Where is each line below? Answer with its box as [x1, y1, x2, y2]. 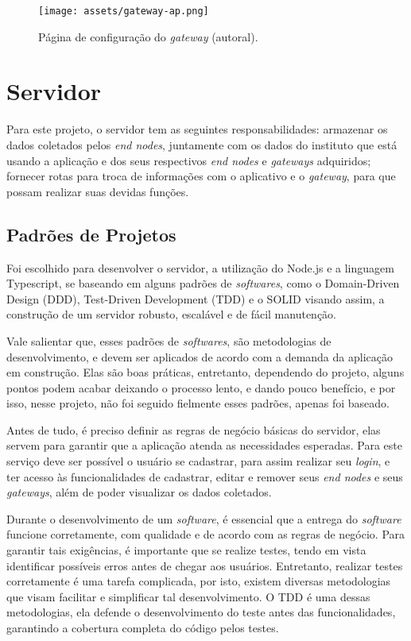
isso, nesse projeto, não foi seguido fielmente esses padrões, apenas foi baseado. [6, 395, 390, 411]
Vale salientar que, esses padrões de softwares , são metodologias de [6, 332, 332, 349]
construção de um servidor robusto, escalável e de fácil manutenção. [6, 306, 336, 322]
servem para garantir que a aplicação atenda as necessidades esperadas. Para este [6, 437, 402, 454]
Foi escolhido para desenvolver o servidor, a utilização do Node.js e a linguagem [6, 259, 394, 276]
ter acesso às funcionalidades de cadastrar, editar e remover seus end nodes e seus [6, 468, 403, 485]
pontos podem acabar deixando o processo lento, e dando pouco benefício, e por [6, 379, 396, 396]
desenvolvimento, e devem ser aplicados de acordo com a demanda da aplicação [6, 348, 393, 365]
